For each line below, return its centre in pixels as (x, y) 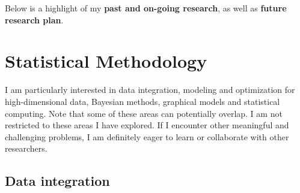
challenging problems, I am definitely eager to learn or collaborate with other (147, 136)
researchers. (26, 148)
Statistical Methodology (106, 61)
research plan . (34, 19)
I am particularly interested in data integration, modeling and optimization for (150, 90)
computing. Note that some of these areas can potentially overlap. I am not (144, 113)
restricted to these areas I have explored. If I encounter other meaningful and (147, 125)
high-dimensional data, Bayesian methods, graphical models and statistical (142, 101)
